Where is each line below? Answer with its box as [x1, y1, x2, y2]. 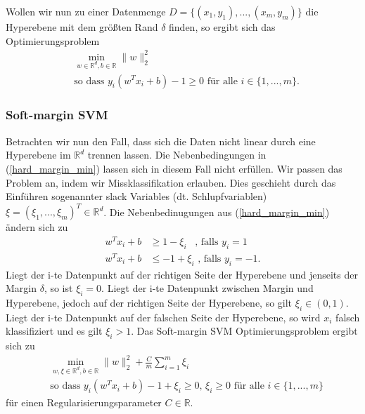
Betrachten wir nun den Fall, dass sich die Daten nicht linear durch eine [6, 133, 316, 148]
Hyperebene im [6, 147, 71, 162]
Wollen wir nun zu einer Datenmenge [6, 4, 166, 18]
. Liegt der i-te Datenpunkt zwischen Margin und [101, 281, 314, 295]
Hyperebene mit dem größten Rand [6, 20, 158, 34]
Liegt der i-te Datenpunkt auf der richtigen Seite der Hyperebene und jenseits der [6, 267, 358, 281]
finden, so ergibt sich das [169, 20, 276, 34]
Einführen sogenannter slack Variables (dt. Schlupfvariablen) [6, 189, 267, 203]
